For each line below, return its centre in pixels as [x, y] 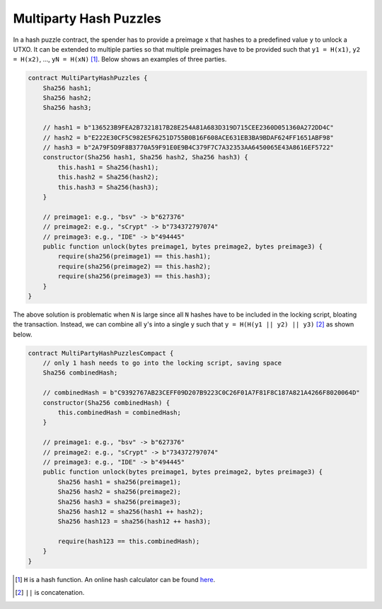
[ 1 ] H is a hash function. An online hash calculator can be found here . [115, 579]
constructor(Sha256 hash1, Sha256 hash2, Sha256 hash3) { [145, 157]
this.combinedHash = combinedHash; [120, 412]
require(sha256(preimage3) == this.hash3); [134, 277]
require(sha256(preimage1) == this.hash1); [134, 256]
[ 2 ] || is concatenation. [50, 593]
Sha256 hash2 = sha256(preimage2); [120, 492]
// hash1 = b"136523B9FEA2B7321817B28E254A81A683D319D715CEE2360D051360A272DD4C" [188, 128]
